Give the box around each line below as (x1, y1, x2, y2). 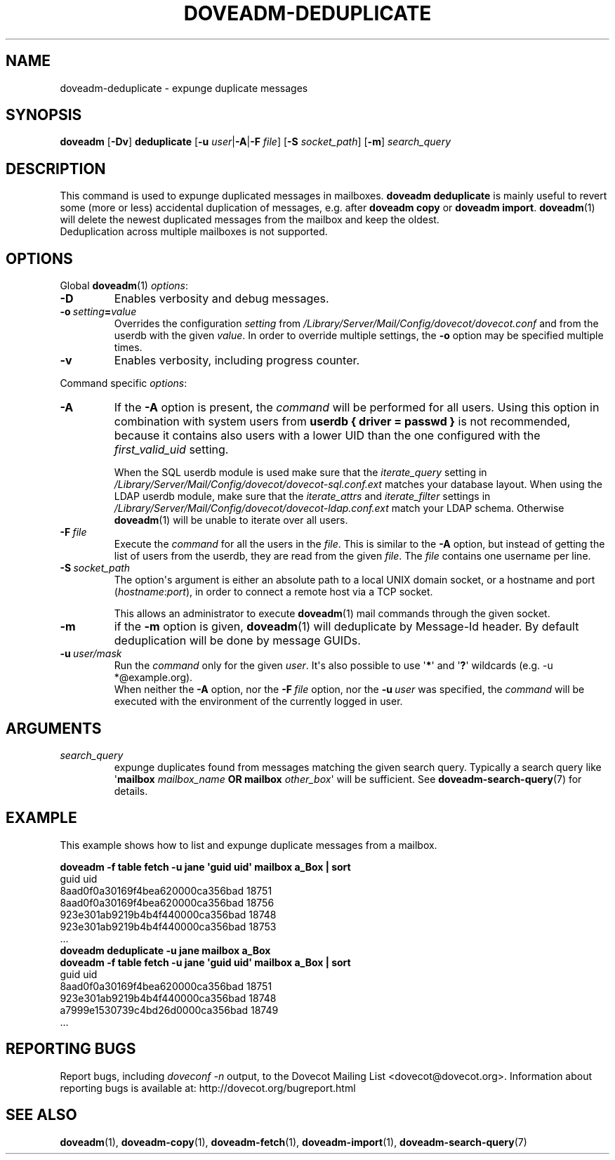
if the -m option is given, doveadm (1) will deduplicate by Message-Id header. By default (114, 619, 579, 634)
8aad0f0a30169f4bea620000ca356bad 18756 (60, 896, 275, 909)
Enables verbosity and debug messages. (114, 291, 329, 306)
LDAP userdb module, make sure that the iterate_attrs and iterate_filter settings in (114, 490, 491, 503)
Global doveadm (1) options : (60, 279, 188, 292)
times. (114, 341, 143, 354)
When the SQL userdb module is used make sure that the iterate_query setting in (114, 466, 487, 479)
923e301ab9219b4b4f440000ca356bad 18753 (60, 920, 277, 932)
